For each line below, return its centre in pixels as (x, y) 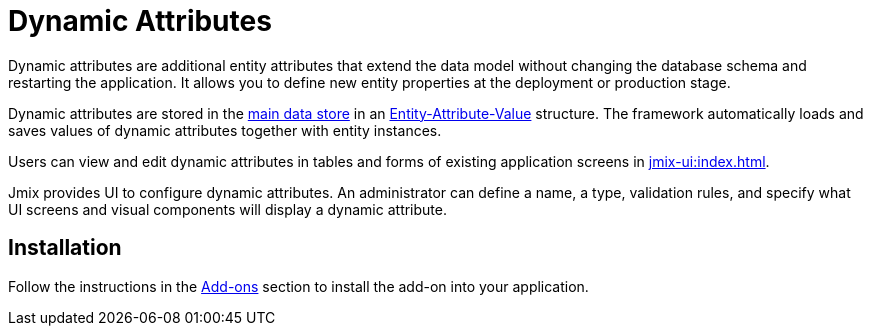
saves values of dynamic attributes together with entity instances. (225, 130)
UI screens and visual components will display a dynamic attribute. (228, 209)
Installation (65, 248)
